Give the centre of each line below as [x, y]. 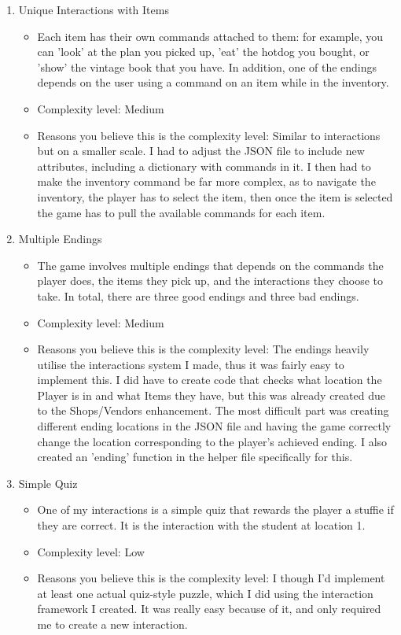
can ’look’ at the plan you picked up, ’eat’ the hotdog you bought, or [203, 52]
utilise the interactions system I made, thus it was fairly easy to [191, 364]
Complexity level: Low [91, 551]
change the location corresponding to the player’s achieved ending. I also [212, 441]
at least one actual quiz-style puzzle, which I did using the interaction [205, 593]
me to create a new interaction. [112, 624]
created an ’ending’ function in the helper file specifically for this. [195, 457]
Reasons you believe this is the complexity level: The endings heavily [203, 349]
